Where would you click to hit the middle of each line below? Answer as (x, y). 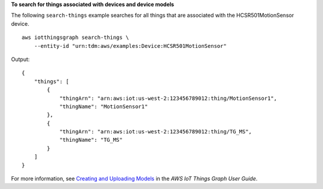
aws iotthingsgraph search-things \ (75, 38)
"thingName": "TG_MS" (91, 140)
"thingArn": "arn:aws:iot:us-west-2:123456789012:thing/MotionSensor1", (168, 98)
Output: (20, 59)
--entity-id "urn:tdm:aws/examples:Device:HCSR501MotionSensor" (130, 46)
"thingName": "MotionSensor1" (104, 106)
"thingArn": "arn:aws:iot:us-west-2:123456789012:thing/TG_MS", (156, 132)
